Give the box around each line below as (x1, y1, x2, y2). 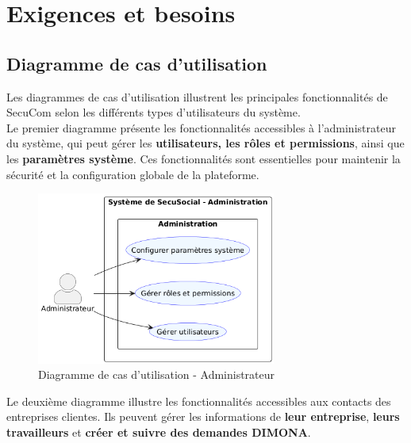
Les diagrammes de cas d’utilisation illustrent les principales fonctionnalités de (6, 88, 388, 105)
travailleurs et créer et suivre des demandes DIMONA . (6, 423, 311, 440)
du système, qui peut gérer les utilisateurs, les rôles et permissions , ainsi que (6, 135, 405, 151)
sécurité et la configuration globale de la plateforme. (6, 166, 259, 182)
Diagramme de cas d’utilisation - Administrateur (38, 366, 275, 383)
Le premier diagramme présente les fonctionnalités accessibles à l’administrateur (6, 119, 396, 136)
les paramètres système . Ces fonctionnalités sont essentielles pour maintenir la (6, 150, 401, 166)
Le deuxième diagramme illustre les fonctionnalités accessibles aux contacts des (6, 392, 391, 409)
